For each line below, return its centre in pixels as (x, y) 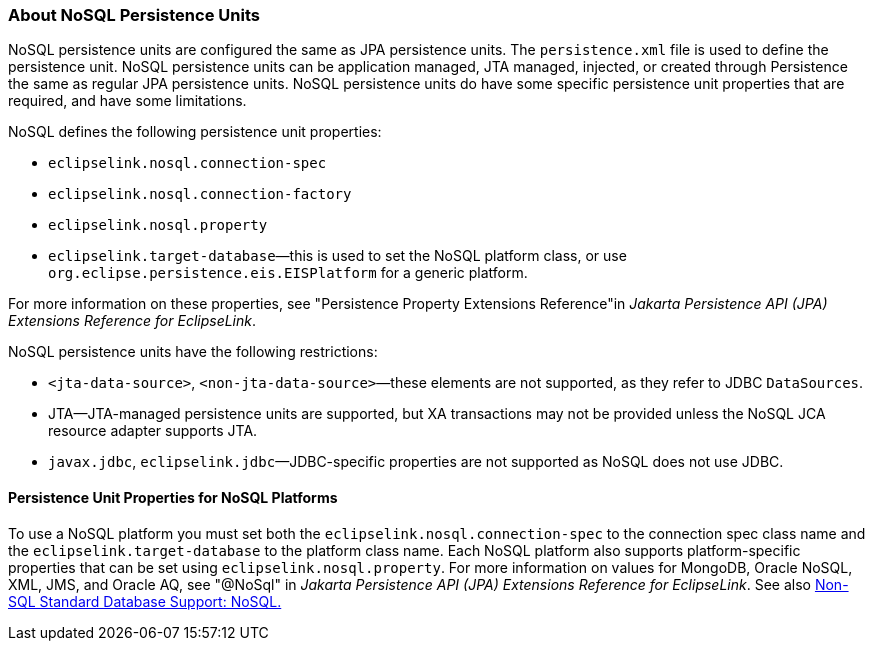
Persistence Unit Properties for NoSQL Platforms (173, 497)
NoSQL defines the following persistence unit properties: (195, 132)
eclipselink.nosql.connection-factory (200, 194)
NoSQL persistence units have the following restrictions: (193, 352)
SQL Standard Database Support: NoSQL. (145, 601)
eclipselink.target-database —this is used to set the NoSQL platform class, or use (337, 256)
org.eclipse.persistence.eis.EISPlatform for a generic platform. (288, 273)
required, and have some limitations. (127, 101)
